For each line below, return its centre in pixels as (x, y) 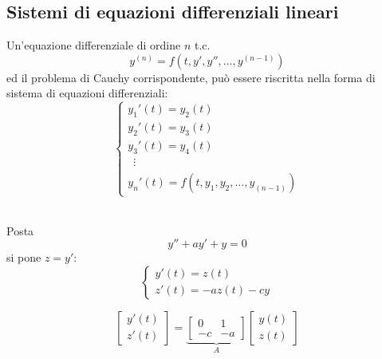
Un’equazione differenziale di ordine (94, 45)
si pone (24, 257)
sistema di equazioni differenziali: (87, 93)
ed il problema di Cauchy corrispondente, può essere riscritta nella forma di (191, 77)
